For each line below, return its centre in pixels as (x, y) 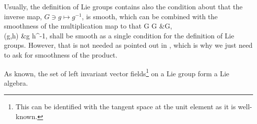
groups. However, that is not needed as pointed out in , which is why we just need (128, 45)
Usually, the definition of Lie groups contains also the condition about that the (123, 6)
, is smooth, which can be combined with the (150, 16)
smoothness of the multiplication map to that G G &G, (88, 26)
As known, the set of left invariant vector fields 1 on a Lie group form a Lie (117, 72)
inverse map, (23, 16)
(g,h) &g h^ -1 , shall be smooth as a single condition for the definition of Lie (119, 35)
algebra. (16, 82)
